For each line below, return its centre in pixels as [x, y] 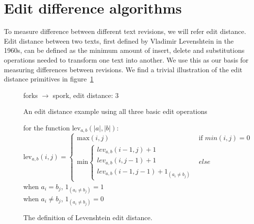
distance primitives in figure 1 [49, 79]
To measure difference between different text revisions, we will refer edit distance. [125, 31]
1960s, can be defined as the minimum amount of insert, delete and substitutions [124, 50]
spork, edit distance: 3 [86, 95]
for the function [47, 127]
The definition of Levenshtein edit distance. [88, 217]
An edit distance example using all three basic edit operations [115, 111]
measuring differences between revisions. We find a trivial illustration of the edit [123, 69]
